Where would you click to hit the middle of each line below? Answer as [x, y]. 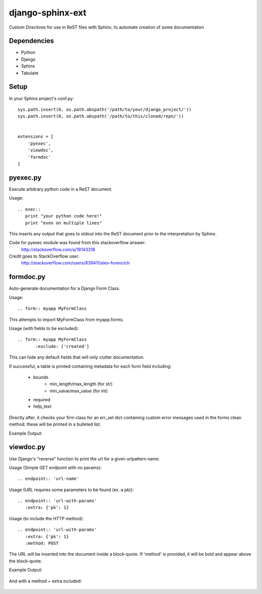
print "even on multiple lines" [64, 223]
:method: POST [42, 543]
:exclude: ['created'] [63, 346]
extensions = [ [36, 137]
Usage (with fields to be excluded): [44, 328]
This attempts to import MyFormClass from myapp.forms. [66, 319]
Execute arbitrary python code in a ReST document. [61, 189]
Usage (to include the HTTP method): [46, 518]
